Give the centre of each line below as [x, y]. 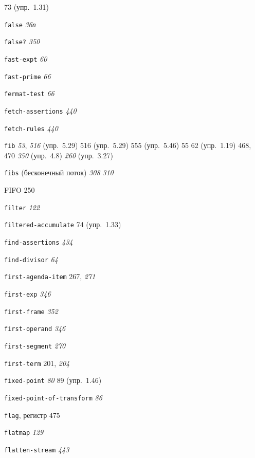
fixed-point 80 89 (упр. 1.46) [53, 380]
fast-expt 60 [26, 58]
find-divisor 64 [31, 259]
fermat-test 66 [29, 93]
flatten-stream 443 [37, 449]
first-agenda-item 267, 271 [50, 276]
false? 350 [22, 41]
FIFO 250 [20, 190]
